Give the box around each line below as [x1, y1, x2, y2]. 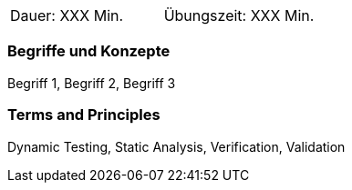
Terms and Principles [7, 105, 160, 125]
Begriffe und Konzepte [7, 42, 171, 61]
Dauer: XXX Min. [10, 6, 124, 25]
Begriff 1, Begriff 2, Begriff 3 [7, 75, 176, 91]
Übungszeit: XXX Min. [163, 6, 315, 25]
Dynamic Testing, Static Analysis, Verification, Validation [7, 138, 346, 155]
